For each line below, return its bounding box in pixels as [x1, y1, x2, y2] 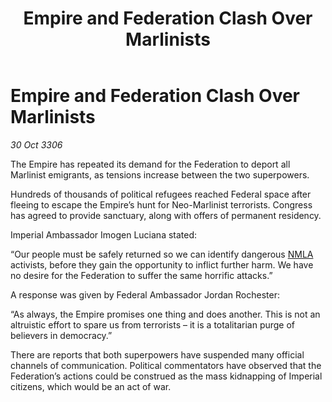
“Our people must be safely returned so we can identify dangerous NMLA [10, 248, 314, 260]
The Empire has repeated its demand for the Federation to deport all [10, 158, 291, 170]
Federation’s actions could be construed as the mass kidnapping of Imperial [10, 370, 323, 382]
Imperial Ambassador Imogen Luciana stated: [10, 228, 198, 241]
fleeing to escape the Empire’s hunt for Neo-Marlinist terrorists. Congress [10, 198, 313, 211]
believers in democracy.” [10, 329, 113, 341]
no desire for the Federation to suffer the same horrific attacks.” [10, 269, 273, 281]
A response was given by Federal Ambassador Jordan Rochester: [10, 288, 280, 301]
